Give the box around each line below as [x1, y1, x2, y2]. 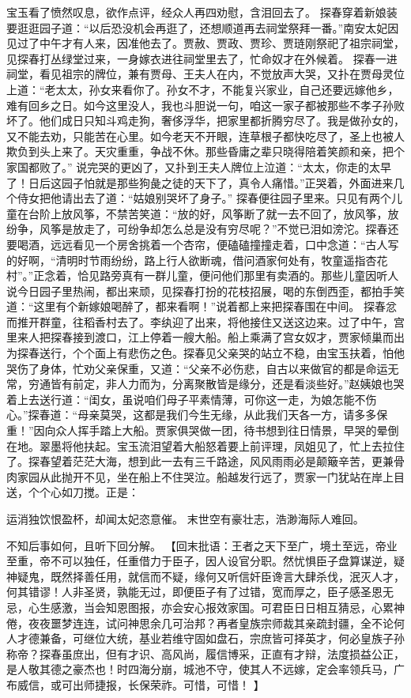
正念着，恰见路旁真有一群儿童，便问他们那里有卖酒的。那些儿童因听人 [33, 267, 399, 284]
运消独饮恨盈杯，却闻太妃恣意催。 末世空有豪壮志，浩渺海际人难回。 [6, 511, 364, 526]
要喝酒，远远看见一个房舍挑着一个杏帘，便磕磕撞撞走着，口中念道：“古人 [6, 236, 388, 252]
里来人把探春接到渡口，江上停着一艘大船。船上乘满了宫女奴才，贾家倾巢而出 [6, 329, 405, 345]
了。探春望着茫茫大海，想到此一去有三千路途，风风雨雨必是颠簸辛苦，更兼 [6, 453, 394, 470]
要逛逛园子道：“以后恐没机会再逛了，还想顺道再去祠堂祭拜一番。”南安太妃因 [6, 19, 399, 36]
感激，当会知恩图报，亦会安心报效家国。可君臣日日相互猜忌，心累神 [50, 598, 405, 615]
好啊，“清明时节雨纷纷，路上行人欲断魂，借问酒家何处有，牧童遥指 [17, 251, 366, 268]
